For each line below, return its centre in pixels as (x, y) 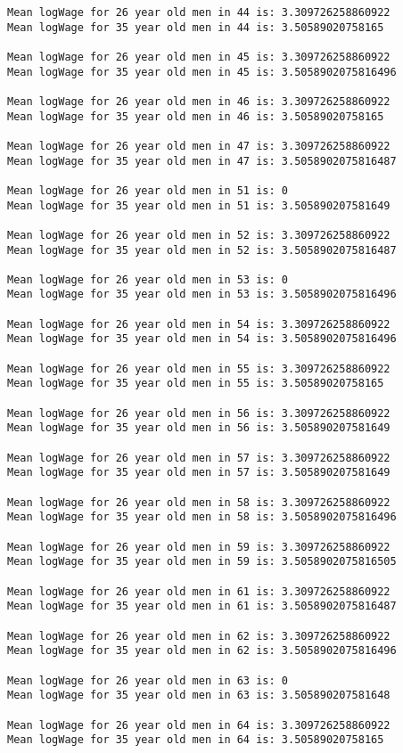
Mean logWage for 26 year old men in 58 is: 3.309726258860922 (199, 502)
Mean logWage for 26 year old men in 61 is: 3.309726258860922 (199, 591)
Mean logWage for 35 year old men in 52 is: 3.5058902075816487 (202, 250)
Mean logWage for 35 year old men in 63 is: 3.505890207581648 (199, 696)
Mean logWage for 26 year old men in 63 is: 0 (148, 680)
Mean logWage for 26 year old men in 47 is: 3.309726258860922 (199, 146)
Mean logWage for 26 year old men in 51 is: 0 (148, 190)
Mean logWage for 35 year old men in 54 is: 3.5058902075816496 (202, 339)
